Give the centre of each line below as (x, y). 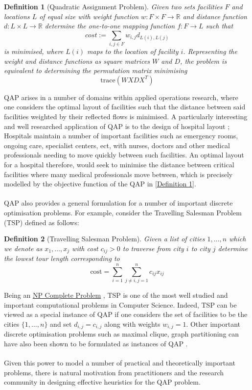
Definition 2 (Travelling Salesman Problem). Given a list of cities (104, 239)
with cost (85, 248)
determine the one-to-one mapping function (110, 26)
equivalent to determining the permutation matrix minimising (96, 70)
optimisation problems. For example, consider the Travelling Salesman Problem (123, 213)
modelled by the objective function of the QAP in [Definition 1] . (100, 184)
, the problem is (204, 61)
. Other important (213, 324)
